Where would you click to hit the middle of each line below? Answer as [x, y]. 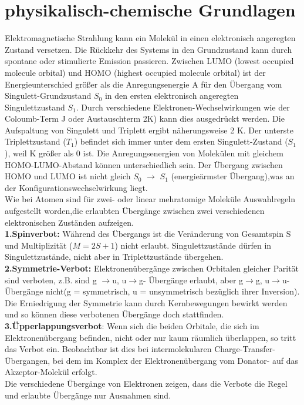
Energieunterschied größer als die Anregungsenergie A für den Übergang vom [143, 84]
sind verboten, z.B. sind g [51, 280]
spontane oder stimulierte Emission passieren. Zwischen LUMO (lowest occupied [149, 61]
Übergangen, [28, 360]
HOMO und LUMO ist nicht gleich [68, 176]
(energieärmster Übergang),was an [233, 176]
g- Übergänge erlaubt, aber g [191, 280]
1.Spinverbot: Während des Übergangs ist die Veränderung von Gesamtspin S [148, 234]
